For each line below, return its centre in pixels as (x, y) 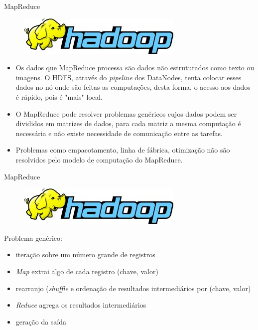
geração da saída (41, 321)
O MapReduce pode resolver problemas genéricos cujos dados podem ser (126, 113)
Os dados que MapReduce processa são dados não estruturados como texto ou (135, 68)
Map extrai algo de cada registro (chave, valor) (87, 271)
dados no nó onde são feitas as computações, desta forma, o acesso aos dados (133, 87)
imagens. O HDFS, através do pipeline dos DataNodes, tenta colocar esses (129, 77)
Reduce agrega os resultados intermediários (81, 305)
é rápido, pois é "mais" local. (59, 96)
